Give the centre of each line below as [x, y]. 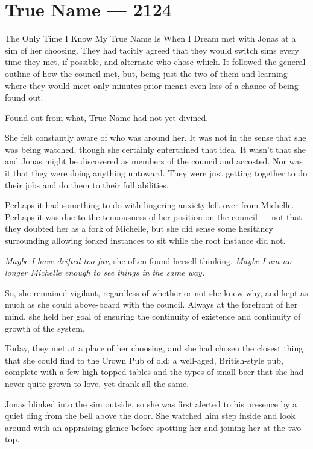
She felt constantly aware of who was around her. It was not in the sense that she [156, 138]
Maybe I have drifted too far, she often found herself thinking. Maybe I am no [148, 260]
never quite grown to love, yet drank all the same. [97, 383]
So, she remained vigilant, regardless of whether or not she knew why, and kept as [156, 292]
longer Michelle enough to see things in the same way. [105, 272]
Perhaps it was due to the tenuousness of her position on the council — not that [153, 216]
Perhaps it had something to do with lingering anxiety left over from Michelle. [150, 205]
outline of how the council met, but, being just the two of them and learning [146, 73]
